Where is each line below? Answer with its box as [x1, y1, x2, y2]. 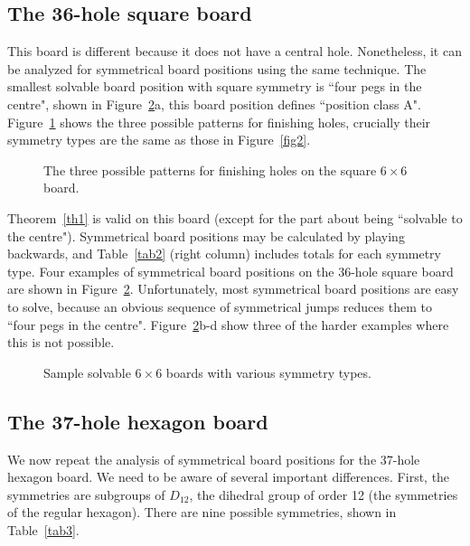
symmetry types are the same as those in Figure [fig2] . [7, 130, 311, 149]
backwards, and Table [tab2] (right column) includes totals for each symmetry [7, 244, 441, 263]
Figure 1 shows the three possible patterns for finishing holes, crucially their [7, 112, 431, 131]
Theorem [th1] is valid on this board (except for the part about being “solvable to [7, 208, 463, 227]
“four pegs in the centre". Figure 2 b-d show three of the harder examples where [7, 315, 449, 334]
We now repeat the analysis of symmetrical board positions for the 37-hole [7, 449, 420, 468]
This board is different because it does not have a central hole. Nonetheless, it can [7, 42, 462, 61]
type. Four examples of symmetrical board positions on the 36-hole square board [7, 261, 454, 280]
